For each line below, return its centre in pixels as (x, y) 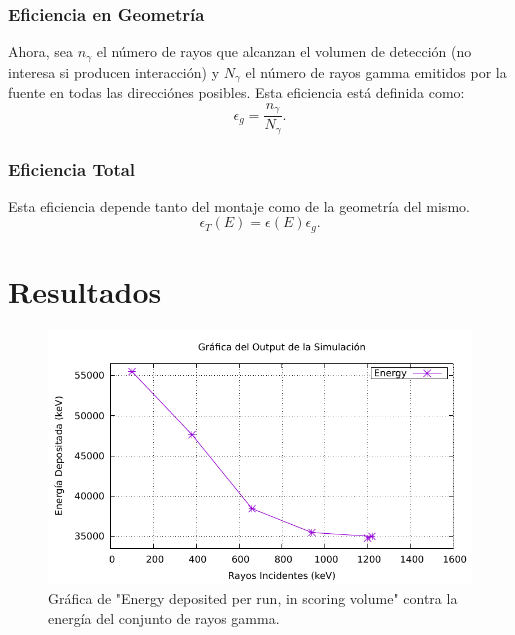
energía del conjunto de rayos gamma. (164, 617)
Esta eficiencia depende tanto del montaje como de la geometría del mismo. (239, 205)
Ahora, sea (41, 51)
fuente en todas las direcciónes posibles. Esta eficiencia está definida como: (236, 92)
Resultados (85, 291)
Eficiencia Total (72, 168)
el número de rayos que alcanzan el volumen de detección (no (284, 51)
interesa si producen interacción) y (114, 71)
